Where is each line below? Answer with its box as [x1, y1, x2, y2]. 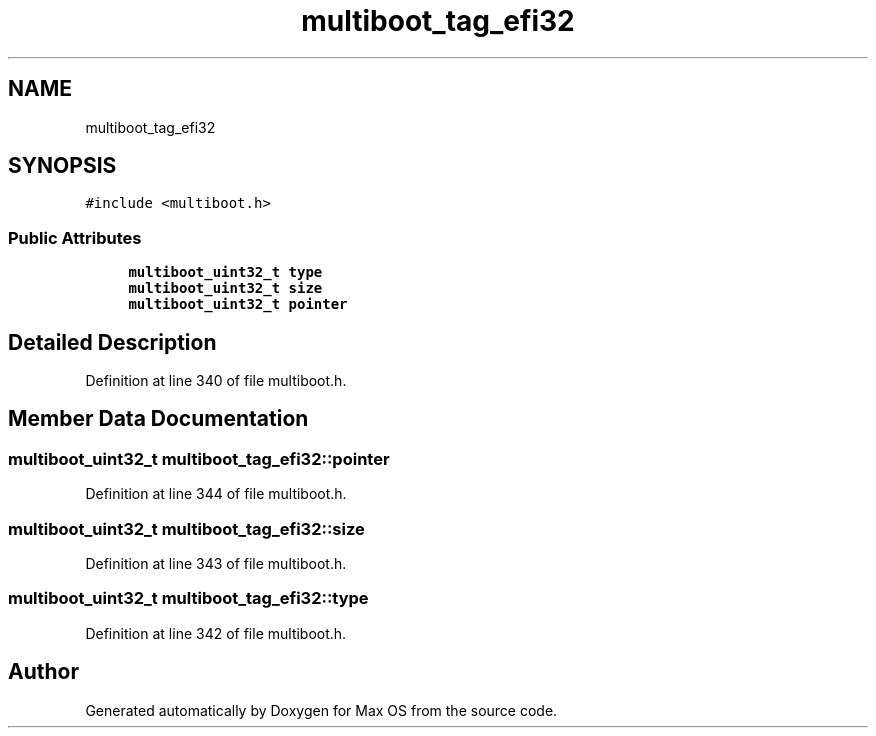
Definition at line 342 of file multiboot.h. [85, 624, 347, 642]
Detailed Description [8, 329, 217, 355]
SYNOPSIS [8, 153, 117, 179]
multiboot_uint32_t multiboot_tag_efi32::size [8, 518, 365, 539]
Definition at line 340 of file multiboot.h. [85, 372, 347, 390]
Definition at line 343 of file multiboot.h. [85, 555, 347, 572]
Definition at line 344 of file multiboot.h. [85, 485, 347, 503]
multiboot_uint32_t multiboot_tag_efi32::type [8, 588, 369, 609]
